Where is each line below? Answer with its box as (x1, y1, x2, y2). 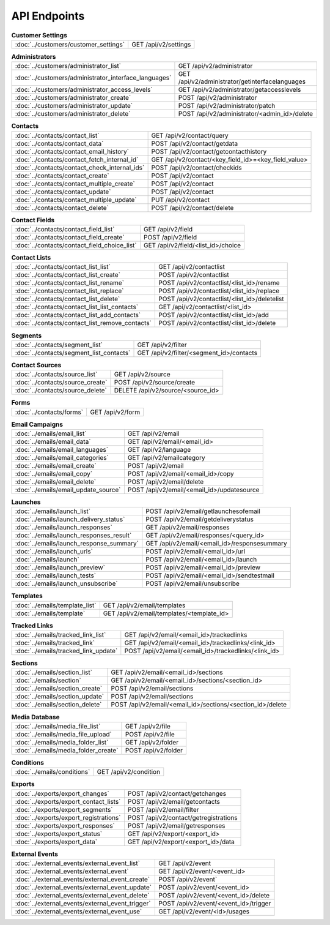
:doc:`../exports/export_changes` (15, 789, 109, 798)
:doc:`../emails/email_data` (15, 437, 91, 446)
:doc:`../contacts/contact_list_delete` (15, 294, 120, 303)
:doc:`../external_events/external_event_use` (15, 907, 142, 915)
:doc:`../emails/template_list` (15, 601, 97, 609)
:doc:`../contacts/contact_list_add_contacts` (15, 311, 141, 320)
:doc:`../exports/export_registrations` (15, 813, 121, 822)
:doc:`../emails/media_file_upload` (15, 730, 112, 738)
